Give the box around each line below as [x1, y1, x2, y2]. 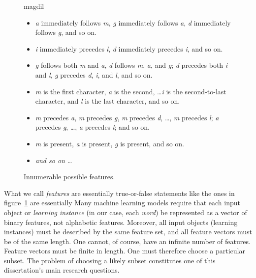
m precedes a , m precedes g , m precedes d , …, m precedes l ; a [35, 112, 219, 122]
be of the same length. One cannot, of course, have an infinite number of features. [4, 236, 251, 246]
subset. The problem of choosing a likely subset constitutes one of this [4, 255, 216, 265]
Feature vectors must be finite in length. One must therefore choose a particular [4, 246, 245, 256]
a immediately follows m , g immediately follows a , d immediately [35, 17, 231, 28]
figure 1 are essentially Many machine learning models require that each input [4, 197, 240, 208]
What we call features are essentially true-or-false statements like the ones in [4, 188, 235, 198]
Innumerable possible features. [24, 171, 115, 182]
